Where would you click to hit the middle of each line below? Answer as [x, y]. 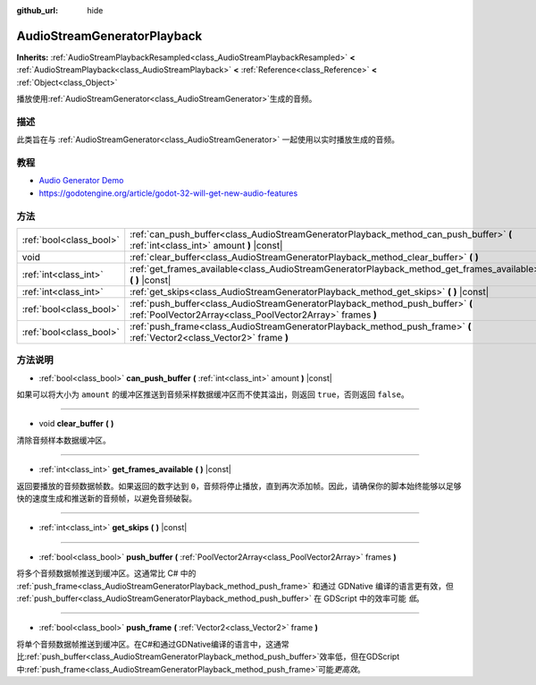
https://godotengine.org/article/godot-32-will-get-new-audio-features [168, 193]
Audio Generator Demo [81, 181]
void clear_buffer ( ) [76, 424]
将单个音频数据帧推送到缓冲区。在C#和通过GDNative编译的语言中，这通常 [153, 644]
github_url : [37, 10]
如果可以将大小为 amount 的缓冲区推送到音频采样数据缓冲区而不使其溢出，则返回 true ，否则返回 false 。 [213, 394]
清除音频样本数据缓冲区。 [63, 440]
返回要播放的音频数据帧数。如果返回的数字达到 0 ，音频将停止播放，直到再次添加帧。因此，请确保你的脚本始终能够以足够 [239, 486]
